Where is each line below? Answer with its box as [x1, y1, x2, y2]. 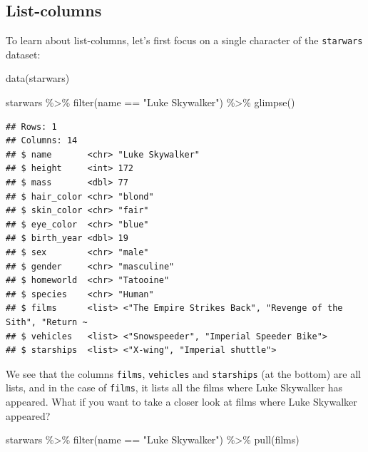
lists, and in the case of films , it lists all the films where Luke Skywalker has [6, 380, 343, 395]
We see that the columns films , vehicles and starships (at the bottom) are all [6, 366, 361, 381]
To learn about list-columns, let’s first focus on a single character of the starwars [6, 33, 363, 48]
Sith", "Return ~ [6, 317, 88, 327]
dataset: [6, 46, 41, 61]
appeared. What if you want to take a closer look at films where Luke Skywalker [6, 394, 357, 409]
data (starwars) [6, 71, 70, 86]
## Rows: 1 [6, 121, 57, 132]
